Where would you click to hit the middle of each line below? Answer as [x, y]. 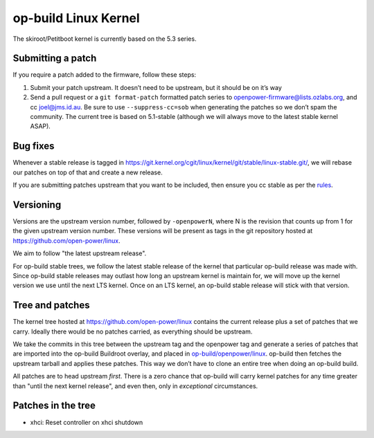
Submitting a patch [55, 58]
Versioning [37, 204]
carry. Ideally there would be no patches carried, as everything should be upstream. [133, 331]
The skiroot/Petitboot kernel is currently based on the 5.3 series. [105, 39]
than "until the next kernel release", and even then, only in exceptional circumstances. [135, 386]
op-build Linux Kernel [76, 18]
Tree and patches [51, 305]
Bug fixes [34, 146]
